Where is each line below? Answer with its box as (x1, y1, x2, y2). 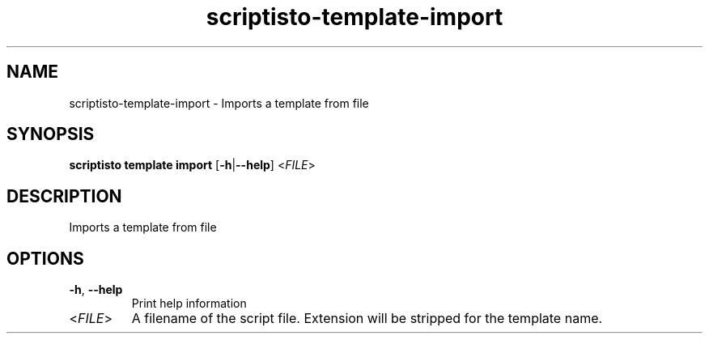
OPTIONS (6, 248, 84, 269)
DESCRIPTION (6, 185, 122, 206)
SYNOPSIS (6, 124, 95, 145)
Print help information (131, 296, 247, 311)
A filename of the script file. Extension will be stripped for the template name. (131, 310, 603, 327)
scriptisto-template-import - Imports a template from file (69, 96, 369, 110)
